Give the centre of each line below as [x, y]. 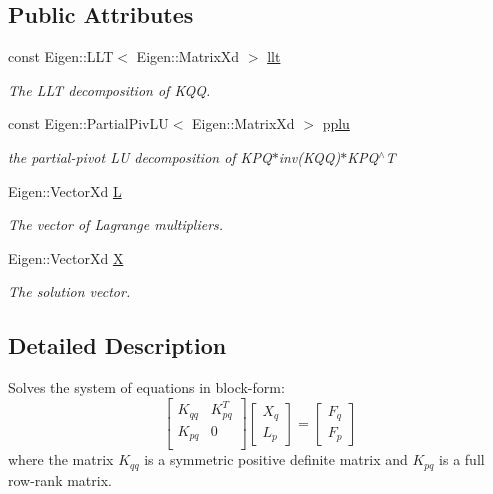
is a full [462, 459]
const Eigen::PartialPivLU [88, 123]
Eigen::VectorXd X [66, 257]
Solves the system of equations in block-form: [146, 387]
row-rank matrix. [60, 479]
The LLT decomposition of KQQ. [109, 89]
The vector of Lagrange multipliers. [116, 224]
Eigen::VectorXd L [65, 190]
